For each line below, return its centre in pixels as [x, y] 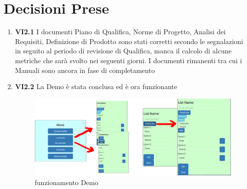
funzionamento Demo [66, 182]
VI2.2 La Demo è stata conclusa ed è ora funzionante [96, 86]
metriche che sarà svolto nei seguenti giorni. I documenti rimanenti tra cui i [128, 60]
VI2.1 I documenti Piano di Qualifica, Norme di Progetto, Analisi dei [120, 32]
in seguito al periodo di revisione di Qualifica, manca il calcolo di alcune [123, 51]
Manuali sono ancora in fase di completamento [85, 70]
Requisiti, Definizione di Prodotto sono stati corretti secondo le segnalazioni [129, 41]
